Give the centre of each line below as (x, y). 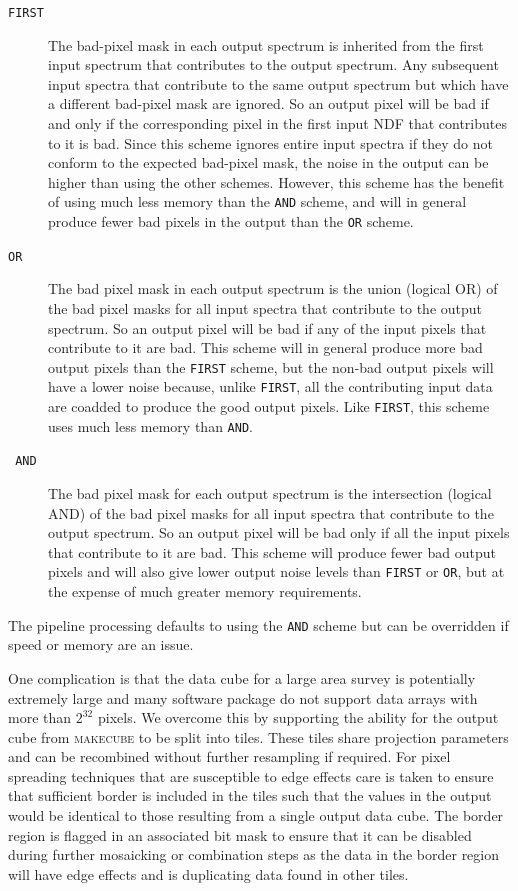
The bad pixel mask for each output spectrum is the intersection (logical (270, 493)
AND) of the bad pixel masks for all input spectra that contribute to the (271, 512)
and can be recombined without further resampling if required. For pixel (229, 756)
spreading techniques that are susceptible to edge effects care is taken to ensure (251, 775)
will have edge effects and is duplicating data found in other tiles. (208, 873)
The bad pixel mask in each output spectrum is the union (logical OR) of (273, 288)
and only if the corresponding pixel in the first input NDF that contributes (277, 123)
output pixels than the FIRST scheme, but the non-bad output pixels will (271, 366)
